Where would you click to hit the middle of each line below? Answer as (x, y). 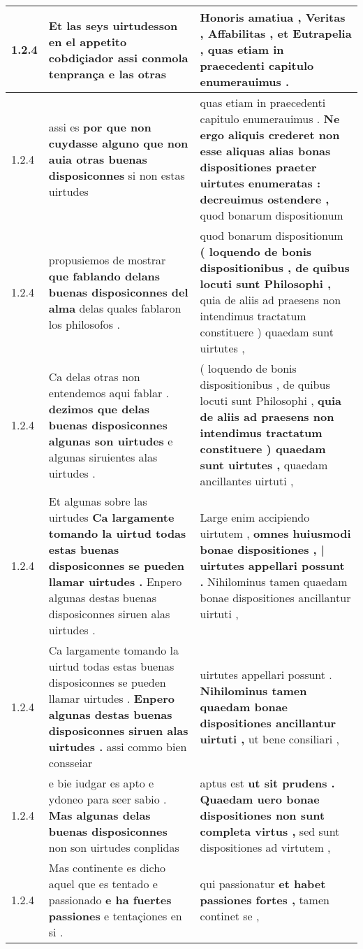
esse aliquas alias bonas (265, 151)
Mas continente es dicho (107, 868)
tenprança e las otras (107, 73)
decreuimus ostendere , (265, 199)
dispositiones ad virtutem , (265, 847)
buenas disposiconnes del (118, 292)
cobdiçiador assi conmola (118, 57)
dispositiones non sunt (262, 815)
